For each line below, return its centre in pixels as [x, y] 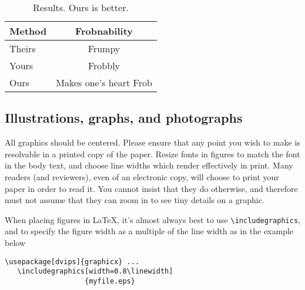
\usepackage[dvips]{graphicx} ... [72, 262]
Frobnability [104, 31]
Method [28, 31]
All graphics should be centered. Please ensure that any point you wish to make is [152, 142]
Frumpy [104, 48]
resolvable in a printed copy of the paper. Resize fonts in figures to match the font [152, 154]
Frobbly [104, 65]
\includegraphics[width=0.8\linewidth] [95, 272]
